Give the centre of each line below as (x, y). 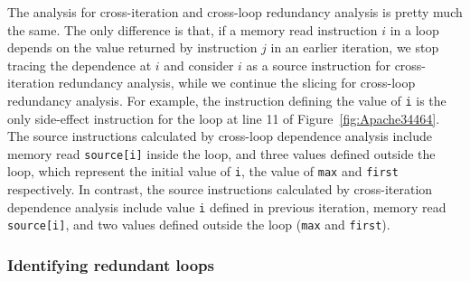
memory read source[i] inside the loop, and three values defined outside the (221, 153)
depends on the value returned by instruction (132, 47)
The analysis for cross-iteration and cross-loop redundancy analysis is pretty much (235, 12)
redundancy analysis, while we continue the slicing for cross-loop (237, 83)
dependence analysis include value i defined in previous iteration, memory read (227, 206)
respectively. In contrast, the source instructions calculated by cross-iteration (220, 189)
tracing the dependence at (80, 65)
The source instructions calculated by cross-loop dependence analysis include (220, 136)
